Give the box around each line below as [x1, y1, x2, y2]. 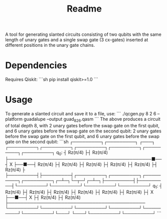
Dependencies [5, 60, 67, 71]
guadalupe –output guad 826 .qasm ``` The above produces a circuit [23, 116, 160, 123]
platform [5, 116, 23, 122]
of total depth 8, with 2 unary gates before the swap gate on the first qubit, [5, 122, 159, 128]
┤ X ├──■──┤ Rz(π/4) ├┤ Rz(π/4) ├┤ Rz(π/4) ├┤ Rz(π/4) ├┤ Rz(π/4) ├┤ [5, 161, 158, 167]
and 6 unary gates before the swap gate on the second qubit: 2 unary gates [5, 128, 161, 134]
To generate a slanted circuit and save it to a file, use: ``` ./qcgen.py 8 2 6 [5, 111, 156, 117]
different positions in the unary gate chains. [5, 42, 95, 48]
